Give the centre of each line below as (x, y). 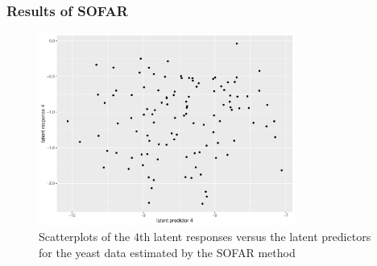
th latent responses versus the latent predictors (255, 237)
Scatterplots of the (85, 237)
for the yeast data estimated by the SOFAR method (167, 252)
